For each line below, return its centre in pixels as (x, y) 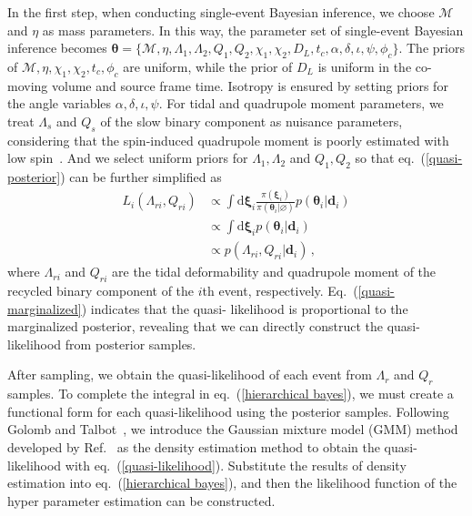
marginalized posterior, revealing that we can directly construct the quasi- (214, 326)
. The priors (432, 48)
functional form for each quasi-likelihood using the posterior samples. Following (228, 411)
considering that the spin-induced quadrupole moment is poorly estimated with (228, 140)
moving (28, 85)
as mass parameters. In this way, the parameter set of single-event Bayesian (253, 30)
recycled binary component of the (101, 291)
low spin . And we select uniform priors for (128, 158)
